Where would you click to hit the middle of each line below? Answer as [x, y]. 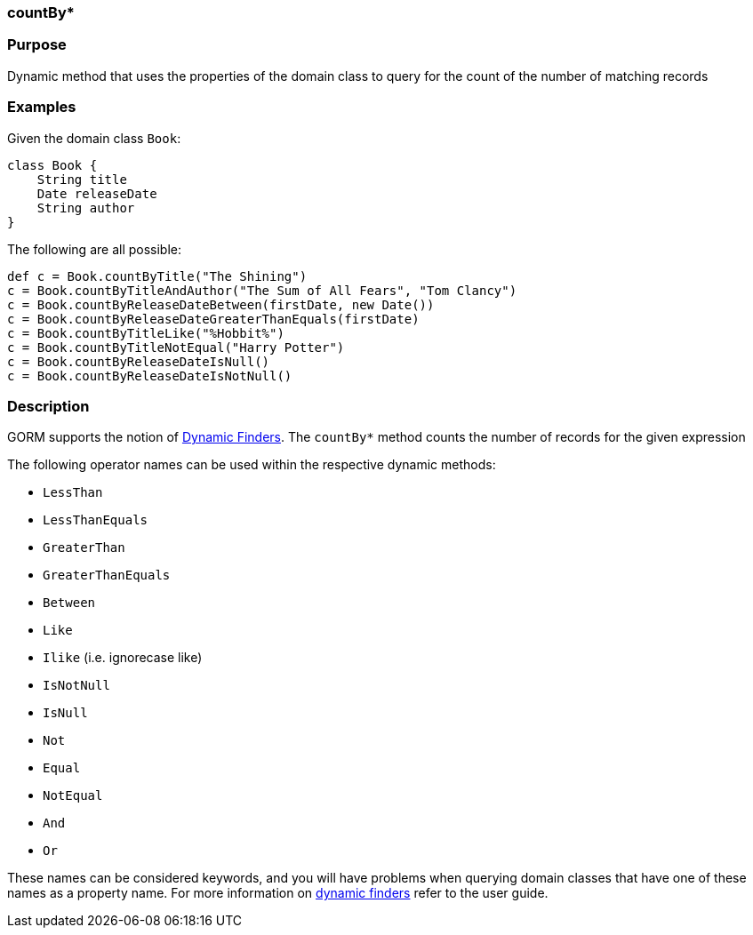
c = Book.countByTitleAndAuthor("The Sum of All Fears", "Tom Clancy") [262, 290]
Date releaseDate [97, 193]
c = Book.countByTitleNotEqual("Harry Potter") [176, 347]
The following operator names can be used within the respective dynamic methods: [252, 465]
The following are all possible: [95, 249]
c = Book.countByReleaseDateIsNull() [139, 361]
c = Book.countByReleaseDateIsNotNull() [150, 376]
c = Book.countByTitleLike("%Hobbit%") [146, 333]
